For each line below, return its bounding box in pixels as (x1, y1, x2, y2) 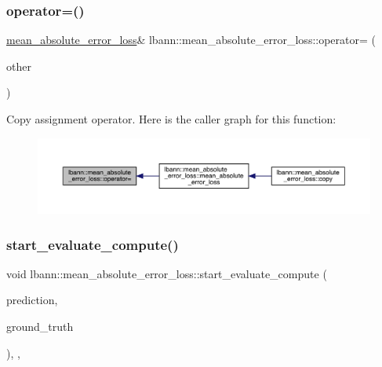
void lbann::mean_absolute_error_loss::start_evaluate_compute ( (6, 265, 327, 281)
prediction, (6, 292, 58, 308)
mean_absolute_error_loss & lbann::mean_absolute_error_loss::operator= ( (6, 31, 376, 48)
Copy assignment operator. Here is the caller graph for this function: (6, 111, 337, 127)
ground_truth (6, 318, 74, 335)
